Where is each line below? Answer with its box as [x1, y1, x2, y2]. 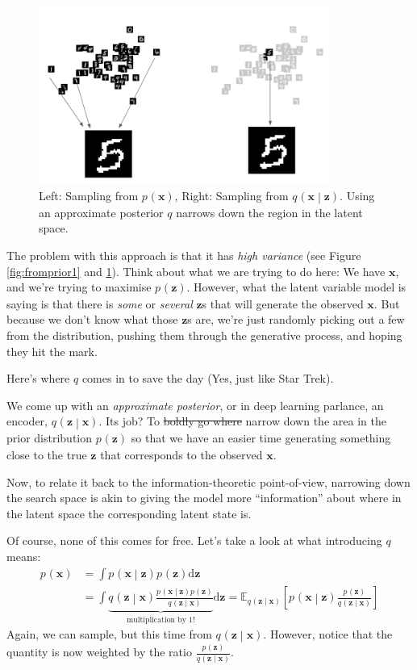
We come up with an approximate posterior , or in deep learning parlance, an [6, 396, 384, 413]
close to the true [6, 446, 87, 463]
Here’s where [6, 370, 70, 387]
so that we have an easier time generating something [131, 429, 391, 446]
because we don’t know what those [6, 311, 178, 328]
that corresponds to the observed [100, 446, 263, 463]
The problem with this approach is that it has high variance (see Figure [6, 246, 361, 263]
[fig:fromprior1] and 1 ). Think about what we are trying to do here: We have [6, 262, 386, 279]
